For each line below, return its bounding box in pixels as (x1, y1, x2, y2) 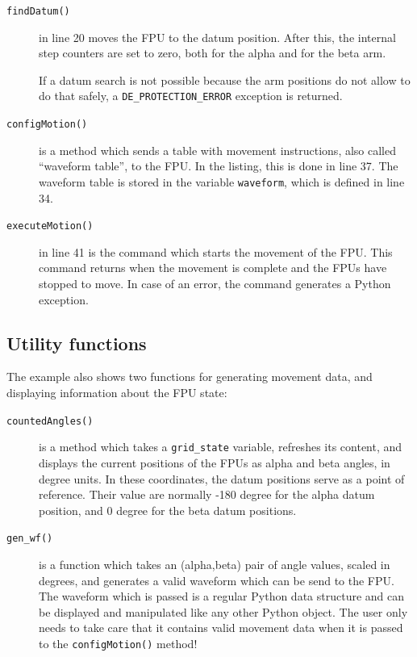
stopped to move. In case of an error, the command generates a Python (39, 275, 391, 292)
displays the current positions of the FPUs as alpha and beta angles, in (39, 454, 390, 471)
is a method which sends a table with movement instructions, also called (39, 141, 397, 158)
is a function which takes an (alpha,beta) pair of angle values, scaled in (39, 555, 390, 572)
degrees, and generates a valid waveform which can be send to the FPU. (39, 571, 394, 588)
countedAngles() (6, 415, 94, 427)
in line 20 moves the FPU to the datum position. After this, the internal (39, 28, 396, 45)
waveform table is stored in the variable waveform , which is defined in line (39, 173, 405, 190)
